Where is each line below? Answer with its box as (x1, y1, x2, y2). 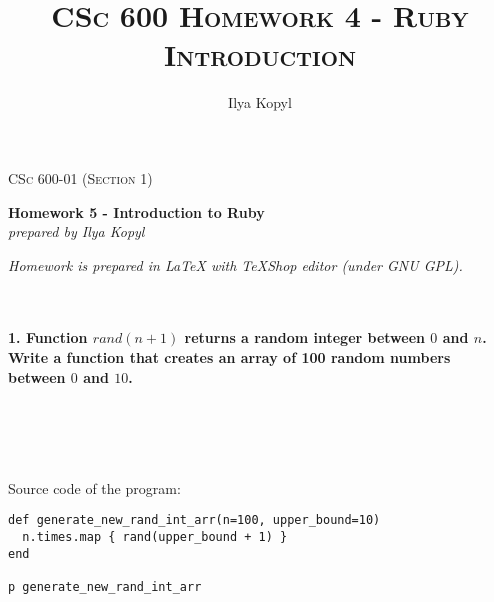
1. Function (8, 327, 88, 348)
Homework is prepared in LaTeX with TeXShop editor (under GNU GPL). (8, 254, 463, 275)
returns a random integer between (184, 327, 425, 348)
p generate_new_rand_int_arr (8, 579, 202, 594)
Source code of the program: (8, 477, 181, 498)
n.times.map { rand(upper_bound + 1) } (22, 529, 288, 544)
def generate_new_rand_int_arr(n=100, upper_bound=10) (8, 513, 381, 528)
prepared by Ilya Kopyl (8, 221, 145, 242)
